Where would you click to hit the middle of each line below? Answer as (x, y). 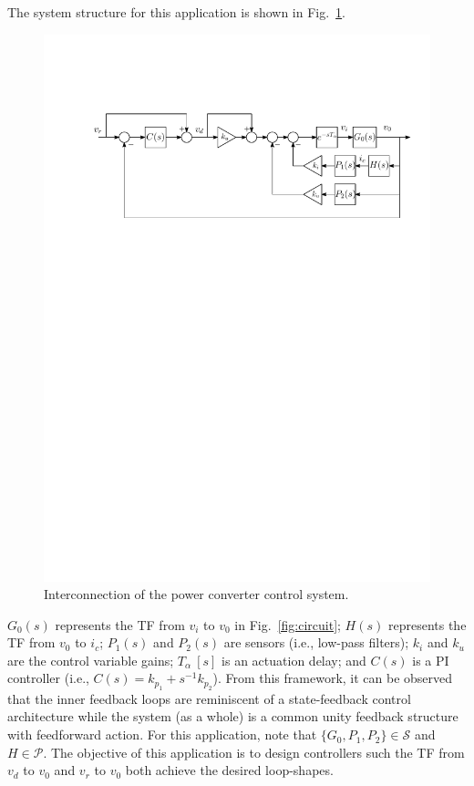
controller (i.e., (48, 678)
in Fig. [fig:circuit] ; (288, 624)
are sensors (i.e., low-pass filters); (316, 642)
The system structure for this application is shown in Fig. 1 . (177, 12)
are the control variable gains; (91, 660)
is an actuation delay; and (294, 660)
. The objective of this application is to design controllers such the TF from (254, 752)
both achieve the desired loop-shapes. (229, 770)
